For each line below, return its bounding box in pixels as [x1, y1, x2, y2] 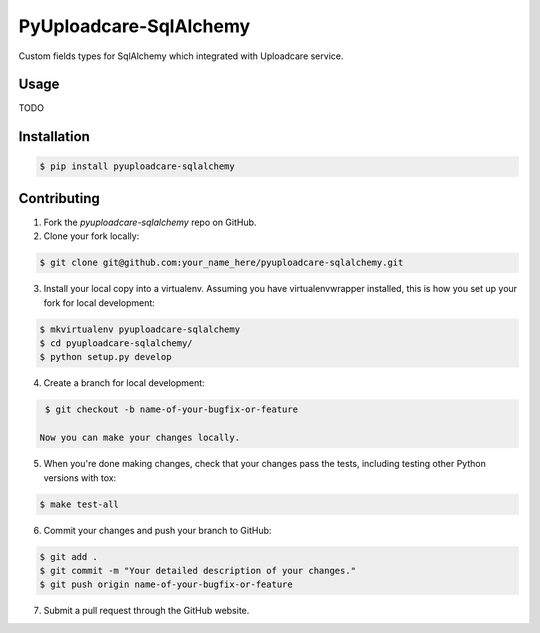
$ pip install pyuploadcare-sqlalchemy [39, 161, 235, 172]
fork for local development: [43, 296, 155, 309]
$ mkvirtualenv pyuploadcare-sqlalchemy [39, 323, 240, 335]
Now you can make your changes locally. [39, 432, 240, 444]
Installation [18, 128, 90, 145]
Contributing [18, 190, 100, 207]
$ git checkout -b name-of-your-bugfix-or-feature [45, 404, 299, 415]
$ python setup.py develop [39, 351, 172, 363]
